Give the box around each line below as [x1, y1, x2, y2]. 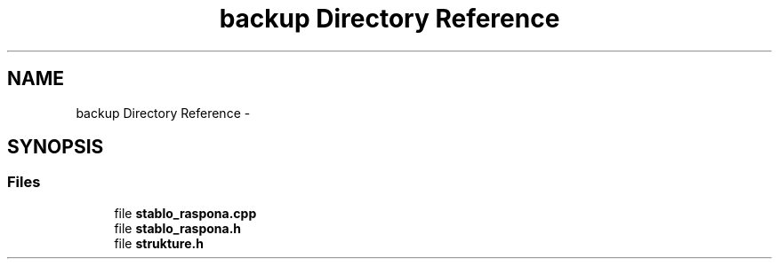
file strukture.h [114, 235, 204, 251]
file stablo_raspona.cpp [114, 205, 257, 221]
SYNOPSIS [7, 136, 104, 159]
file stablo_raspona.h [114, 220, 242, 236]
